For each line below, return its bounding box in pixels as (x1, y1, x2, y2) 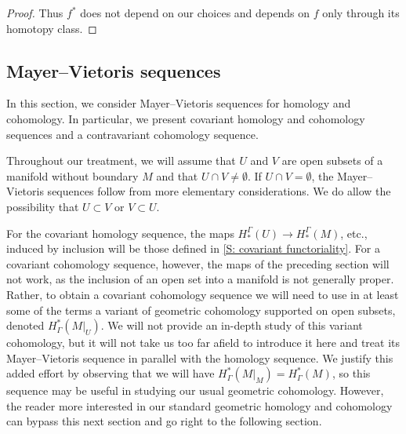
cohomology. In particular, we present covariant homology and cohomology (6, 110, 365, 126)
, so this (332, 365, 371, 381)
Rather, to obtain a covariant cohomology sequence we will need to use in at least (6, 286, 399, 302)
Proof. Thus (6, 5, 63, 20)
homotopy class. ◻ (6, 20, 97, 36)
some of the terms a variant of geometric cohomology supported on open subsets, (6, 301, 396, 318)
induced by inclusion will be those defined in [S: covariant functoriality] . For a (6, 240, 380, 257)
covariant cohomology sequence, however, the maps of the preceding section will (6, 255, 390, 272)
